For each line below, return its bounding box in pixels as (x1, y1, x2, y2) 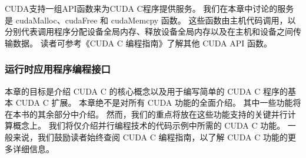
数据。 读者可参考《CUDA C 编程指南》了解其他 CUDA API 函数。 (12, 36, 272, 49)
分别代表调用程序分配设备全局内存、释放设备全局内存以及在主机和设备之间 (5, 25, 293, 38)
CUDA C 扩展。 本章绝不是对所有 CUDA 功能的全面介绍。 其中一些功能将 (15, 96, 301, 109)
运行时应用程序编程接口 (5, 62, 111, 76)
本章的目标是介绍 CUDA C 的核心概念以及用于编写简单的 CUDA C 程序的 (5, 85, 288, 97)
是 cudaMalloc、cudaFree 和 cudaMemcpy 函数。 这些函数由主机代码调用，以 (5, 14, 296, 26)
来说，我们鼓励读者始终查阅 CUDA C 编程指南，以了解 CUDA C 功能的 (12, 130, 288, 143)
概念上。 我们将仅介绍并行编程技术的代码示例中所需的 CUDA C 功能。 (12, 119, 285, 132)
